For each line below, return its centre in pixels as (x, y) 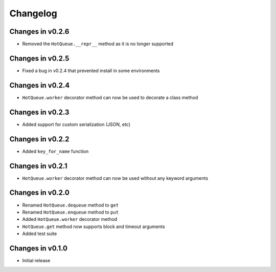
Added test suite (40, 234)
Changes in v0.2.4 (40, 85)
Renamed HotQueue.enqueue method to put (71, 212)
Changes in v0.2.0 (40, 193)
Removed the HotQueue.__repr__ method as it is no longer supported (98, 44)
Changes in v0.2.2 (39, 139)
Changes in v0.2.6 (39, 32)
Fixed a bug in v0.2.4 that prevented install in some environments (91, 70)
